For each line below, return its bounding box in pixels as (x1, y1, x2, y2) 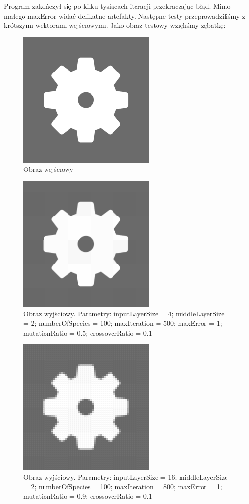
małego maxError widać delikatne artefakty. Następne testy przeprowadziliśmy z (4, 10, 246, 21)
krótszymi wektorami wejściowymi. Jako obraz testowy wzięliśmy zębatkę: (4, 20, 226, 30)
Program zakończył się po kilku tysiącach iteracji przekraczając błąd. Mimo (4, 1, 231, 11)
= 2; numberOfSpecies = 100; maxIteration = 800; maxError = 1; (23, 481, 222, 491)
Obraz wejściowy (23, 164, 73, 174)
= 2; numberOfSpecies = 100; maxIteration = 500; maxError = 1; (23, 318, 222, 328)
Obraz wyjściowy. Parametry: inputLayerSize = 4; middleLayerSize (23, 308, 225, 318)
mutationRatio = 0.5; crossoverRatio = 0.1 (23, 327, 152, 337)
